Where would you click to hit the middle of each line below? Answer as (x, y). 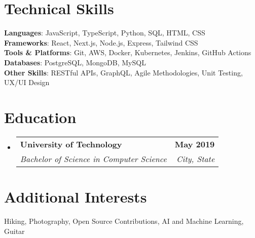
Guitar (14, 231)
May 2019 (195, 144)
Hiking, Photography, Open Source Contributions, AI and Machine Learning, (124, 221)
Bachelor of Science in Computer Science (93, 158)
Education (40, 117)
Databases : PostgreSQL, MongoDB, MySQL (75, 62)
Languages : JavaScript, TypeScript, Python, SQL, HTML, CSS (105, 33)
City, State (196, 158)
